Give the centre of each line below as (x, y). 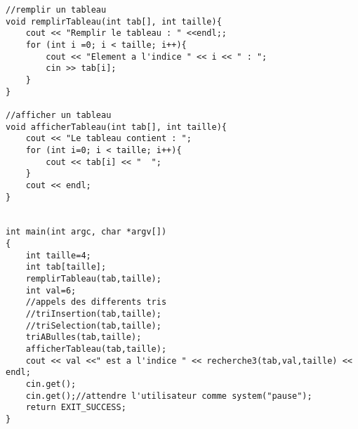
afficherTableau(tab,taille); (96, 349)
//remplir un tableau (56, 10)
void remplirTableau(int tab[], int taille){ (114, 21)
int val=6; (51, 290)
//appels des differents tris (96, 302)
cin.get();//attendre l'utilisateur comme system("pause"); (169, 396)
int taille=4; (58, 255)
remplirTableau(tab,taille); (93, 279)
